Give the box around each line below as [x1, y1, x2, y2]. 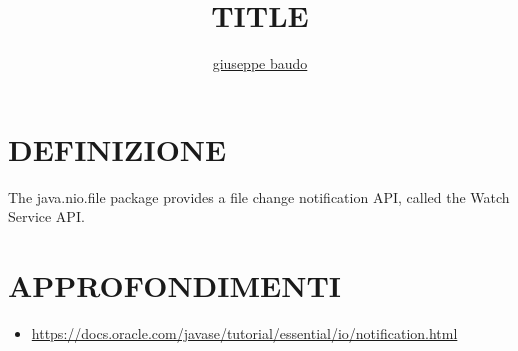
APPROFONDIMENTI [8, 265, 342, 306]
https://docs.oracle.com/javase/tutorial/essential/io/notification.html [31, 322, 458, 343]
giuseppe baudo [212, 53, 308, 74]
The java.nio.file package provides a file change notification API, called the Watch [8, 186, 510, 207]
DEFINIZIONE [8, 128, 227, 169]
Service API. [8, 206, 85, 227]
